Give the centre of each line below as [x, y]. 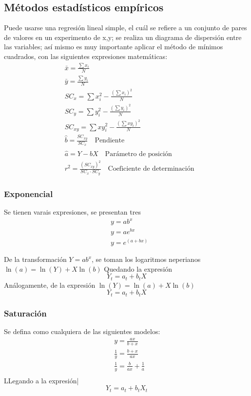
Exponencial [29, 193]
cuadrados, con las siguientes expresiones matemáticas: [86, 56]
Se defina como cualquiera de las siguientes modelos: [82, 331]
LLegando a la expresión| [41, 380]
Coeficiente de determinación [151, 169]
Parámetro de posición [138, 154]
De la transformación [35, 259]
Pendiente [110, 141]
